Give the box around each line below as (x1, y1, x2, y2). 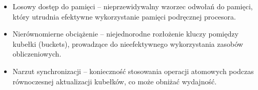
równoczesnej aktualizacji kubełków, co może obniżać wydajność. (12, 76, 217, 86)
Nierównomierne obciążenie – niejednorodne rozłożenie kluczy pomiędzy (12, 28, 239, 39)
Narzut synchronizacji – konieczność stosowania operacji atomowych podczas (12, 65, 254, 76)
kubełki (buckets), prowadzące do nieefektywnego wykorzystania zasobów (12, 38, 243, 49)
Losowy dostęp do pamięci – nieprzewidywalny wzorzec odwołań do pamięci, (12, 1, 253, 11)
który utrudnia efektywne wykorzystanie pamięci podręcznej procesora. (12, 11, 236, 22)
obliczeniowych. (12, 48, 62, 59)
